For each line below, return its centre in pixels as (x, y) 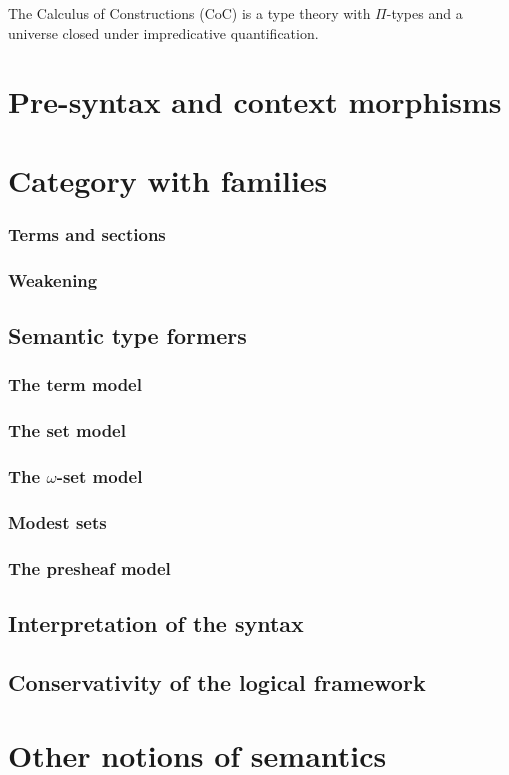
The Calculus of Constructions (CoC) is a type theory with (189, 13)
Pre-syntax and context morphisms (255, 101)
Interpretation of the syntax (156, 623)
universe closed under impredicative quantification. (163, 32)
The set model (67, 430)
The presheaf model (89, 567)
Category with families (168, 179)
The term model (75, 384)
